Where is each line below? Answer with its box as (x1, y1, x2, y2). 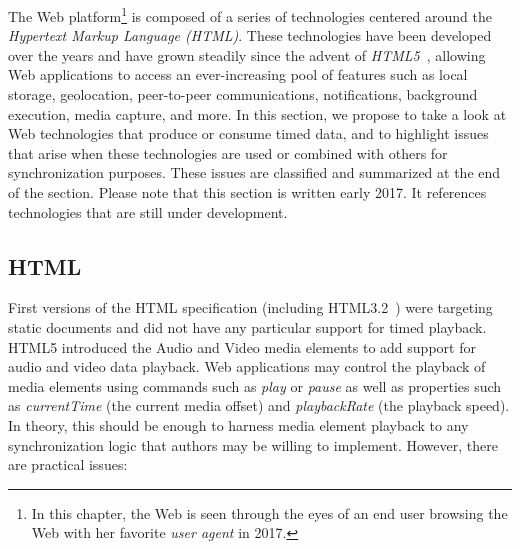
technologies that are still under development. (8, 201, 288, 222)
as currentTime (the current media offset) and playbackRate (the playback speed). (8, 395, 510, 416)
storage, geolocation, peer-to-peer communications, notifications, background (8, 84, 478, 105)
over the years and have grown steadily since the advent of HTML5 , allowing (8, 44, 486, 65)
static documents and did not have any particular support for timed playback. (8, 316, 487, 337)
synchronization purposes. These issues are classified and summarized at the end (8, 162, 501, 183)
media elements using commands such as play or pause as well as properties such (8, 375, 502, 396)
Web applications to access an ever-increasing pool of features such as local (8, 64, 468, 85)
